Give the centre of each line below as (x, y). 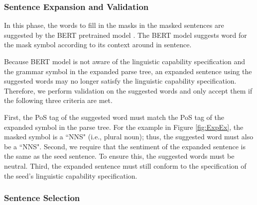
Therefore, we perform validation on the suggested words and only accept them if (128, 90)
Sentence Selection (42, 198)
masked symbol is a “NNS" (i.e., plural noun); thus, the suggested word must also (129, 137)
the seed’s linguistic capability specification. (71, 175)
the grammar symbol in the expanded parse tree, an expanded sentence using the (128, 71)
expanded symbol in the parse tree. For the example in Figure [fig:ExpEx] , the (124, 127)
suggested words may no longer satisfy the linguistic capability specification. (120, 81)
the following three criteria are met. (58, 100)
